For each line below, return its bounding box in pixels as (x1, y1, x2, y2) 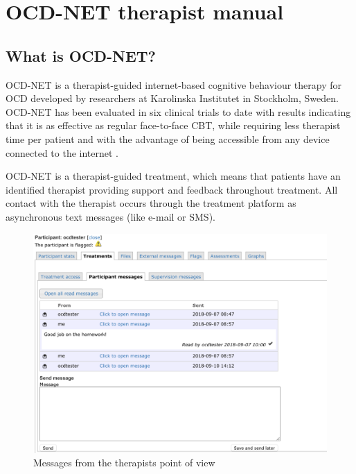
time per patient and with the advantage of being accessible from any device (6, 131, 330, 146)
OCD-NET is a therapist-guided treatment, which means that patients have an (6, 169, 341, 183)
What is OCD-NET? (6, 44, 156, 66)
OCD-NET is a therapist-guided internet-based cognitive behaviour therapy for (6, 77, 342, 92)
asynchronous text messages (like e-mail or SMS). (6, 209, 215, 223)
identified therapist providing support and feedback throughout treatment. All (6, 182, 338, 196)
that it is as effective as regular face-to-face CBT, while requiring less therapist (6, 118, 341, 133)
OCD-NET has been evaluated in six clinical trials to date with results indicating (6, 104, 351, 119)
